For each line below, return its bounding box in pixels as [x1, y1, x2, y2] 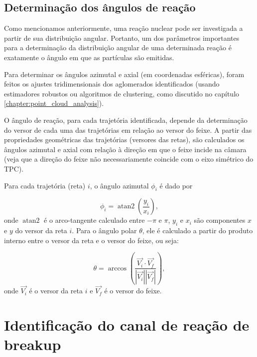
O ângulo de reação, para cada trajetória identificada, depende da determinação [4, 114, 248, 125]
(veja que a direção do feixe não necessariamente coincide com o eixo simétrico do [4, 154, 254, 164]
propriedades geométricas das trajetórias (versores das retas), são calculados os [4, 134, 245, 145]
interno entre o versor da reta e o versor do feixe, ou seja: [4, 235, 179, 245]
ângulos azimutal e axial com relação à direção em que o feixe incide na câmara [4, 144, 247, 154]
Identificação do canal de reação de [4, 315, 250, 335]
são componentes [194, 215, 246, 225]
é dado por [159, 180, 193, 190]
